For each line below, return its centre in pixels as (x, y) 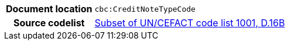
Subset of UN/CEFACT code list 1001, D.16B (190, 23)
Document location (49, 9)
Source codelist (49, 23)
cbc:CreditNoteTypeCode (145, 9)
